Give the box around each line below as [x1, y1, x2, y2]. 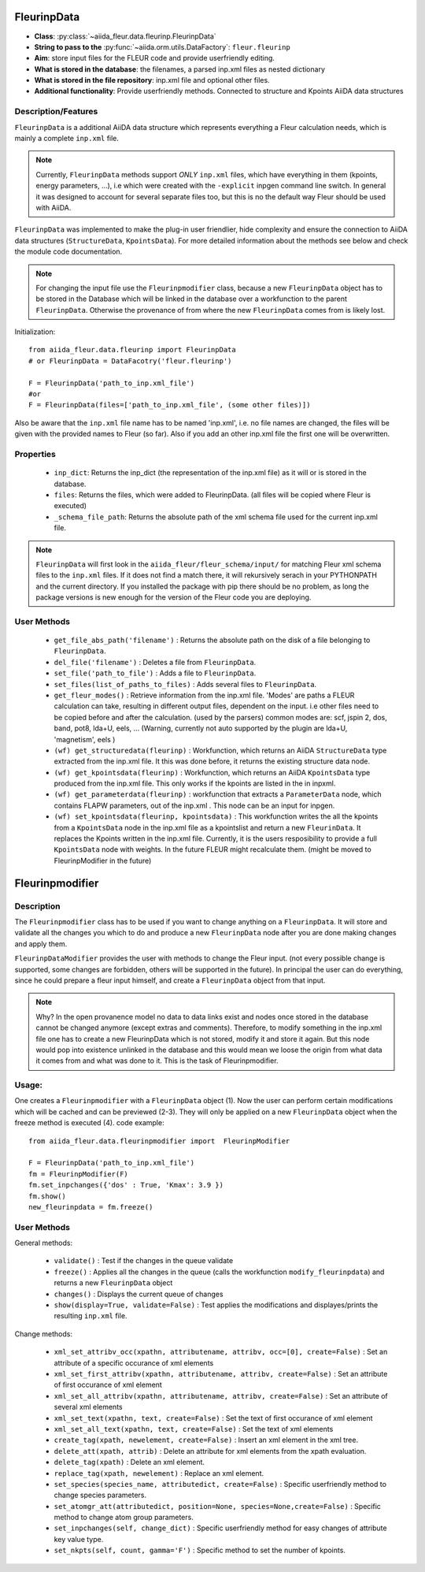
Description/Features [14, 106, 98, 117]
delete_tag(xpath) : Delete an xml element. [54, 1458, 205, 1467]
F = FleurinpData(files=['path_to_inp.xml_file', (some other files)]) [28, 400, 311, 410]
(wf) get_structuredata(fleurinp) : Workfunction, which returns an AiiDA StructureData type [54, 745, 387, 755]
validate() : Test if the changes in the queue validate [54, 1256, 234, 1265]
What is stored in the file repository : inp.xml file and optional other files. [34, 76, 271, 85]
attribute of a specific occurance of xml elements [54, 1358, 214, 1367]
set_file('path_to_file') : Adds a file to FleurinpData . [54, 668, 257, 678]
